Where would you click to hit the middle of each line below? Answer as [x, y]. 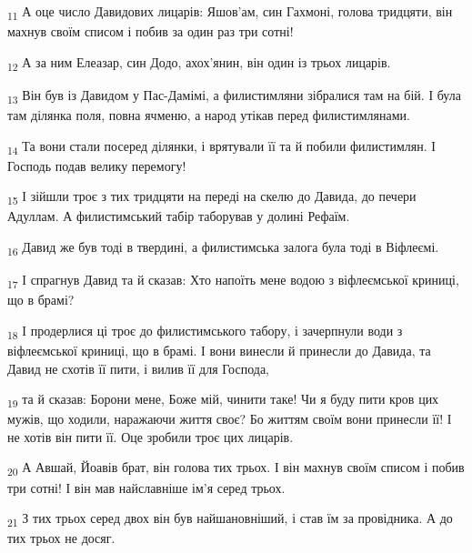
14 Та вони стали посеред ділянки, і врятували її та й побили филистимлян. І [221, 146]
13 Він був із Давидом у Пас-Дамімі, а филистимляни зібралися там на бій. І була [234, 96]
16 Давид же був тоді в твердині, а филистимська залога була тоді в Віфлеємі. [223, 248]
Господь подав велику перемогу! [97, 165]
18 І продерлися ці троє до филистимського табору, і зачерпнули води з [205, 331]
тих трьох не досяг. [61, 538]
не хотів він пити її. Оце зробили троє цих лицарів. [151, 436]
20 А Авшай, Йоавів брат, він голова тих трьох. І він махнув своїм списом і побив [236, 468]
